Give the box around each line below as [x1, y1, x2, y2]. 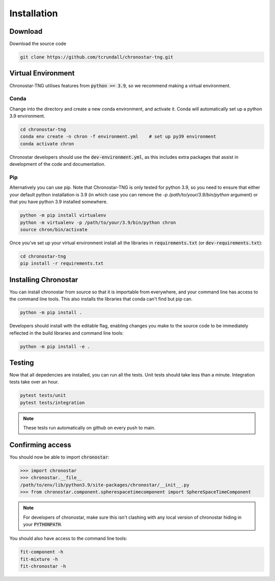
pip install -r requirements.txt [20, 261, 104, 266]
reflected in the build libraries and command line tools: [9, 330, 124, 336]
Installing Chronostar [9, 275, 78, 284]
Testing [9, 358, 34, 367]
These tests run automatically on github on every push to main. [23, 425, 156, 431]
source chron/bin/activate [20, 226, 88, 232]
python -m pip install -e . [20, 343, 90, 349]
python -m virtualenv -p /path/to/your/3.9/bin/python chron [20, 219, 176, 225]
